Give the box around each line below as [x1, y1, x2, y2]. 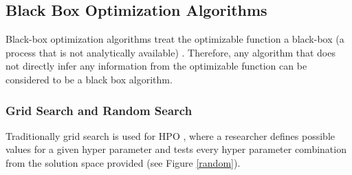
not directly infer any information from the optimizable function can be [5, 59, 307, 73]
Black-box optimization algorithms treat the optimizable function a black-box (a [5, 32, 344, 46]
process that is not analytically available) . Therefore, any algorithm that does [5, 45, 335, 59]
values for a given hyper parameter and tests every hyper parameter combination [5, 142, 346, 156]
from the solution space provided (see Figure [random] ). [5, 155, 241, 169]
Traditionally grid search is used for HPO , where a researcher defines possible [5, 128, 335, 143]
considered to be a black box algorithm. [5, 72, 173, 86]
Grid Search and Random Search [5, 101, 192, 119]
